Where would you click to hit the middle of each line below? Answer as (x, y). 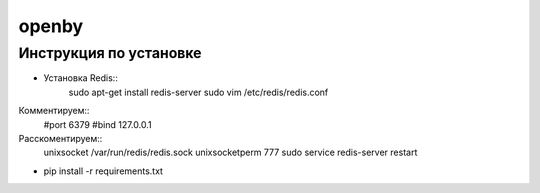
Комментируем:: (54, 111)
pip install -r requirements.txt (103, 171)
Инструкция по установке (110, 53)
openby (51, 26)
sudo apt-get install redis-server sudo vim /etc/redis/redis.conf (198, 92)
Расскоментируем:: (60, 138)
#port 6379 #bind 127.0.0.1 (97, 124)
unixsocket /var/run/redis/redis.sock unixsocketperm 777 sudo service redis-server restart (230, 152)
